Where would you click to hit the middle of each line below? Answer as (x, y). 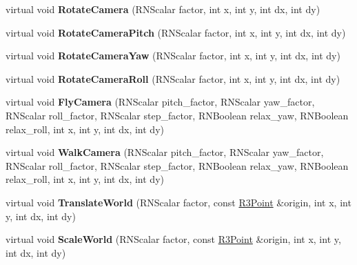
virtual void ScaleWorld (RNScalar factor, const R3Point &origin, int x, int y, (173, 239)
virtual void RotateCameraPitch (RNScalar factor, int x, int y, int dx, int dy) (176, 32)
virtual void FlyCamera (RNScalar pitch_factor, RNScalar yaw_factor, (160, 102)
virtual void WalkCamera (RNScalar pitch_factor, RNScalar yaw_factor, (165, 152)
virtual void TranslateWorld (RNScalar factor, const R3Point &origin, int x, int (178, 202)
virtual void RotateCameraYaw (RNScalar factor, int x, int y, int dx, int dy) (173, 56)
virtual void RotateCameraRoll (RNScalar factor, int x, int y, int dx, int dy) (173, 78)
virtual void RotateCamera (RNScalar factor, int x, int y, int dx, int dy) (163, 9)
